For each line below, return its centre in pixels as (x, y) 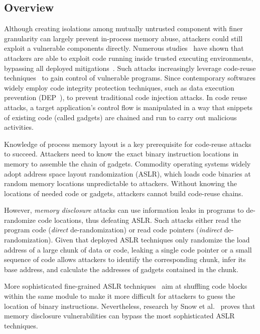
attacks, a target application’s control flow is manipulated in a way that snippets (128, 107)
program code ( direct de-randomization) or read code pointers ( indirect (113, 230)
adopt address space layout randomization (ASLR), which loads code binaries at (127, 173)
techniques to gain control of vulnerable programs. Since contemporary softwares (130, 78)
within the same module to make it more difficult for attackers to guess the (120, 296)
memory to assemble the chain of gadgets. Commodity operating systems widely (127, 163)
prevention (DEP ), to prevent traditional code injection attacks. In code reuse (126, 97)
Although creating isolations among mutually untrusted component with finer (123, 28)
